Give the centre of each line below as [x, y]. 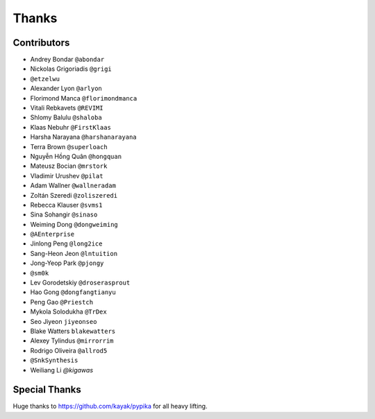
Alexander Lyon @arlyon [66, 88]
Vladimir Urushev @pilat [67, 176]
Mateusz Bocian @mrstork [69, 166]
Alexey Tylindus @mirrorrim [72, 341]
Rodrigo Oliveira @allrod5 [69, 350]
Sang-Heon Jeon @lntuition [74, 253]
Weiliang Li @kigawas [62, 370]
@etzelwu [45, 79]
